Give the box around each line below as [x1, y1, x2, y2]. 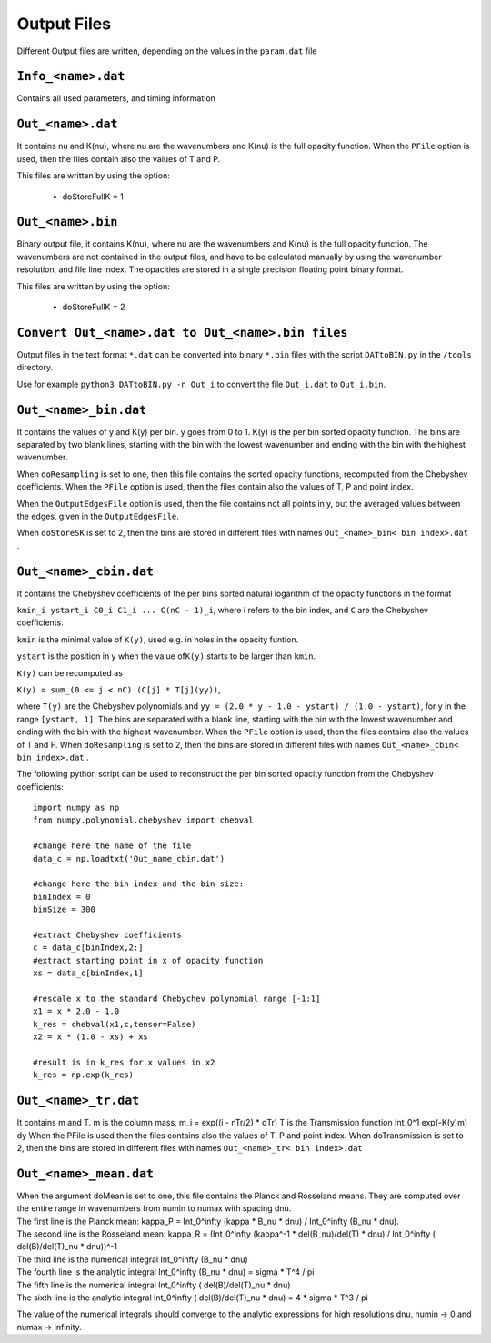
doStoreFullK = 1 [62, 191, 125, 202]
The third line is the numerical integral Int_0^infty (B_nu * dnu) [16, 1254, 249, 1265]
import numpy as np [33, 803, 120, 813]
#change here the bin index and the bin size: [33, 879, 245, 889]
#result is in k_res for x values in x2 [33, 1056, 215, 1067]
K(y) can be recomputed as [16, 667, 123, 678]
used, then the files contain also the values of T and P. [16, 153, 221, 164]
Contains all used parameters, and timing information [16, 93, 215, 104]
